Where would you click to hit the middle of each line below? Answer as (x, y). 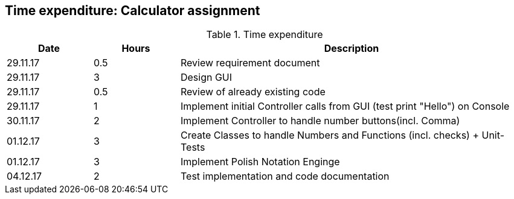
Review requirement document (250, 63)
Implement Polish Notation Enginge (260, 162)
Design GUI (206, 77)
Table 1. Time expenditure (265, 35)
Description (352, 49)
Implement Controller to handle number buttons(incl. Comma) (320, 121)
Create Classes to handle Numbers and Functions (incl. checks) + (329, 135)
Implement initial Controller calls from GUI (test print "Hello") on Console (345, 106)
